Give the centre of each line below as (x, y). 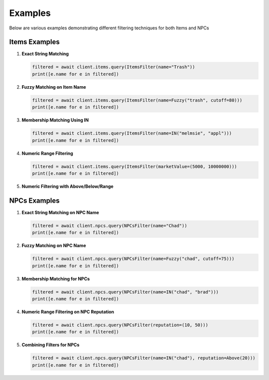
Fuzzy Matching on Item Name (54, 87)
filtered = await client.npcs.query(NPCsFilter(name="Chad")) (110, 226)
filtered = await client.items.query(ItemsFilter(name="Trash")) (114, 67)
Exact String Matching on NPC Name (60, 212)
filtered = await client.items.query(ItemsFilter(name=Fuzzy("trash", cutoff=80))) (137, 100)
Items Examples (34, 42)
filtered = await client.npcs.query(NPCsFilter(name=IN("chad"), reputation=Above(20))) (144, 358)
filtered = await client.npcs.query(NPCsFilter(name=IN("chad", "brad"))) (126, 292)
